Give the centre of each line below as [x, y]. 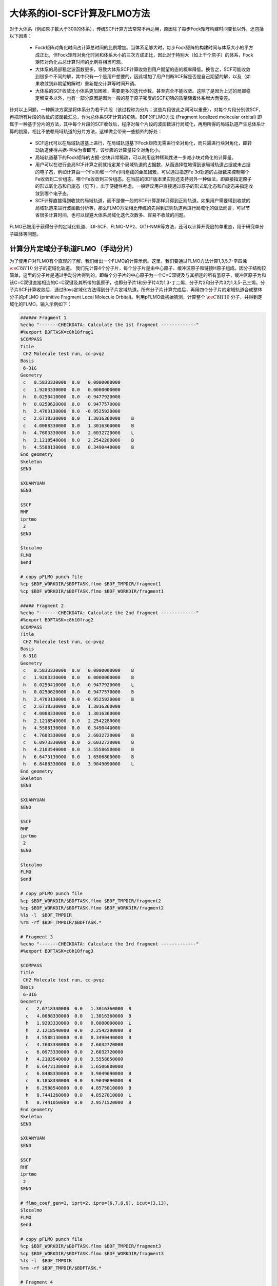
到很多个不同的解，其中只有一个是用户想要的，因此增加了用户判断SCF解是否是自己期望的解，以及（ [141, 76]
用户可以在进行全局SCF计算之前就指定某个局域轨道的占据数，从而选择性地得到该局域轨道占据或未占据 [143, 165]
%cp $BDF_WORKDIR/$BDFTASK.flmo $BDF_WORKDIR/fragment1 [92, 591]
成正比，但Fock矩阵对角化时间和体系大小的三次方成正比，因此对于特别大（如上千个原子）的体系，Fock [144, 55]
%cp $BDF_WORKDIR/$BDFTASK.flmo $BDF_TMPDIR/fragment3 [91, 1246]
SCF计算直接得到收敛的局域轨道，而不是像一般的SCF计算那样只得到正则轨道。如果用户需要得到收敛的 [143, 201]
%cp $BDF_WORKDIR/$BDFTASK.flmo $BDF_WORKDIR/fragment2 [92, 908]
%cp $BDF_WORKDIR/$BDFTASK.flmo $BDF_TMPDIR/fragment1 [91, 584]
